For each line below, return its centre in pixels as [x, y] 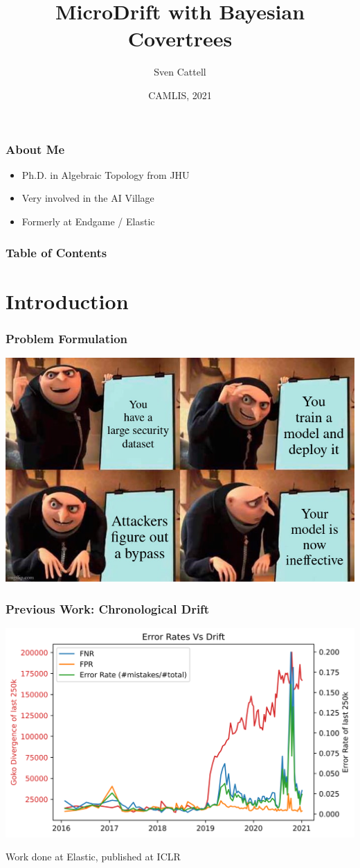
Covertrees [180, 38]
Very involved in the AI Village [88, 198]
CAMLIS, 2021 [180, 95]
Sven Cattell [180, 72]
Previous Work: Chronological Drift [108, 608]
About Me [35, 149]
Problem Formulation [67, 338]
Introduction [67, 301]
